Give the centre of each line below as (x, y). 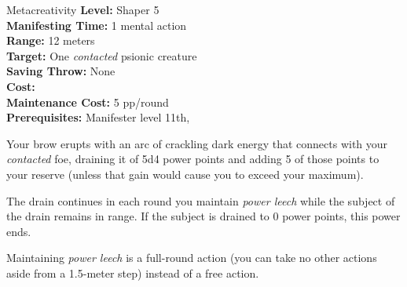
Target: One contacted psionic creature (102, 55)
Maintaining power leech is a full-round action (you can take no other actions (192, 258)
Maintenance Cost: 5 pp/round (88, 102)
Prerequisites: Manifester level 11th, (98, 117)
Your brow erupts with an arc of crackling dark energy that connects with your (197, 143)
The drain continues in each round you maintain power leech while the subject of (201, 200)
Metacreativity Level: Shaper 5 (83, 9)
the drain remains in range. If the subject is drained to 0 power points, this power (203, 216)
